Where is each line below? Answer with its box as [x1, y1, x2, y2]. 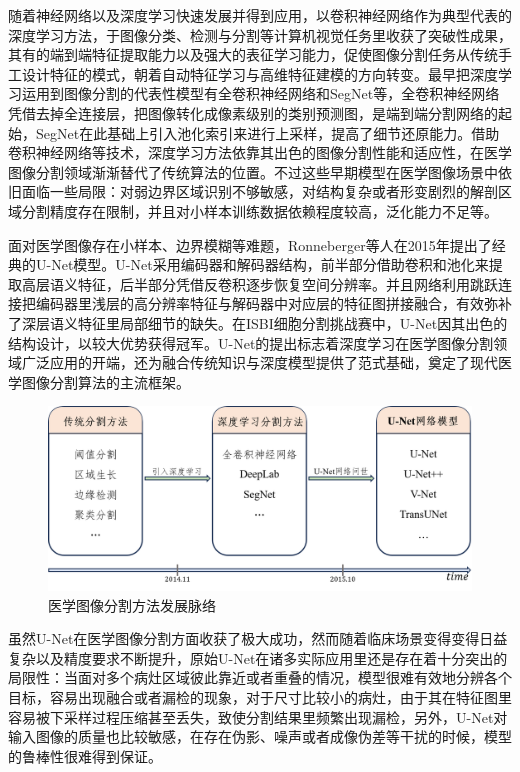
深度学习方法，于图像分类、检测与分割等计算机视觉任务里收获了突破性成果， [8, 24, 512, 45]
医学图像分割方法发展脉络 [48, 594, 216, 615]
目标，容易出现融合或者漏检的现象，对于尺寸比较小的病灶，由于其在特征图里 [8, 686, 512, 707]
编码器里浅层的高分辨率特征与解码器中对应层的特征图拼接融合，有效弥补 [35, 293, 512, 314]
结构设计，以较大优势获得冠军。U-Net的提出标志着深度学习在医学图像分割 [8, 332, 494, 353]
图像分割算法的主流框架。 [21, 371, 190, 392]
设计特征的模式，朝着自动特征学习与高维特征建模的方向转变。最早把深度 [21, 63, 498, 84]
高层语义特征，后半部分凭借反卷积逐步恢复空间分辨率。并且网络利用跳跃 [21, 273, 498, 294]
